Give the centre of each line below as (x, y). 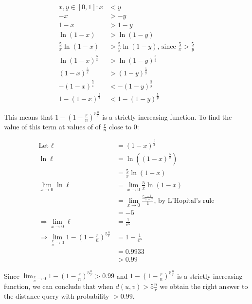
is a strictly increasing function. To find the (167, 116)
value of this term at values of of (52, 126)
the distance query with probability (57, 295)
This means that (28, 116)
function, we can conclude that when (59, 286)
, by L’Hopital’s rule (184, 201)
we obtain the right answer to (204, 286)
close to (120, 126)
